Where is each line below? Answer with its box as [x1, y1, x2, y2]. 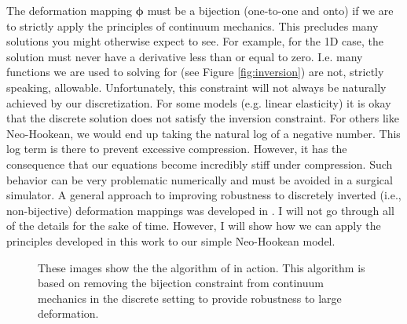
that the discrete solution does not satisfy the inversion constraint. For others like [6, 110, 399, 126]
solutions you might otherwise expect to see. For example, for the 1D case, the [6, 33, 383, 49]
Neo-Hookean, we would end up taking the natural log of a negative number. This [6, 125, 401, 141]
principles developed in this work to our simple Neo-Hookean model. [6, 232, 335, 249]
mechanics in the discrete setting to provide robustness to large [38, 289, 342, 306]
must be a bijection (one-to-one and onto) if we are [147, 2, 394, 18]
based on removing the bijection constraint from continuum [38, 275, 324, 291]
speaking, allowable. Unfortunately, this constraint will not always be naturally [6, 78, 387, 95]
